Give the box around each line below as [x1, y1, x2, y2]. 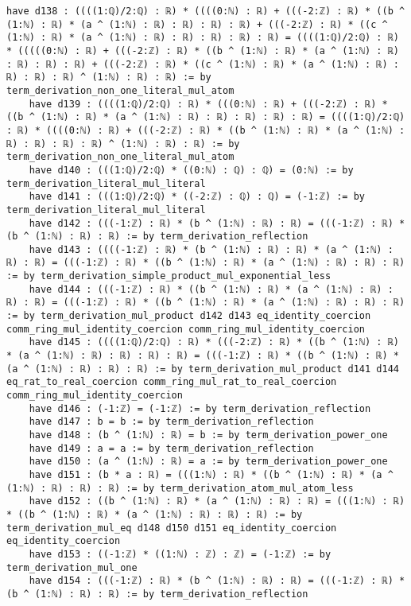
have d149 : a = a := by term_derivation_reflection [29, 442, 314, 454]
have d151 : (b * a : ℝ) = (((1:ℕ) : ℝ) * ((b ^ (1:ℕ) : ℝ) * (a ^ [29, 468, 394, 480]
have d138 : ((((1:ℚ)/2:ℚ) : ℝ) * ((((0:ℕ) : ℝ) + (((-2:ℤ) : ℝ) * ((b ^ [6, 6, 405, 17]
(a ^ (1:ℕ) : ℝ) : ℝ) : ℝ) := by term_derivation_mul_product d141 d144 [6, 363, 399, 375]
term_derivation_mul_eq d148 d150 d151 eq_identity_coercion [6, 522, 337, 534]
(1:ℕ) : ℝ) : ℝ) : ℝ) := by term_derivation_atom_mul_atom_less [6, 482, 354, 494]
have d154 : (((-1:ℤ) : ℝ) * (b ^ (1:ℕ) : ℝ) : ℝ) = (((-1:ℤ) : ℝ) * [29, 575, 405, 587]
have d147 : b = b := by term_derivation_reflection [29, 416, 314, 428]
